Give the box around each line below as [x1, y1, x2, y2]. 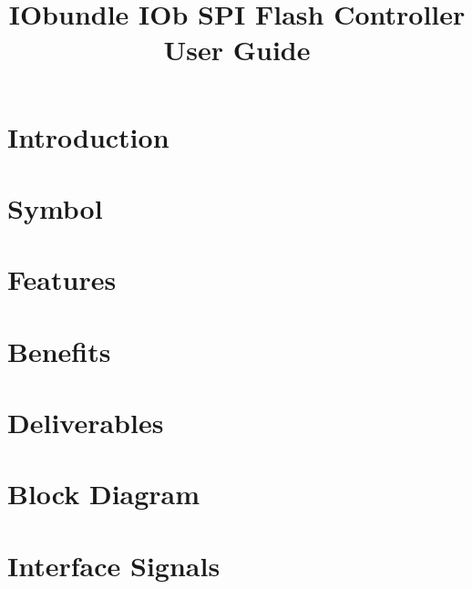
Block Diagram [7, 475, 200, 512]
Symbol [7, 189, 103, 226]
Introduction [7, 118, 169, 155]
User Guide [163, 31, 311, 68]
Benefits [7, 332, 111, 369]
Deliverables [7, 404, 164, 441]
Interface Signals [7, 546, 221, 584]
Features [7, 261, 117, 298]
